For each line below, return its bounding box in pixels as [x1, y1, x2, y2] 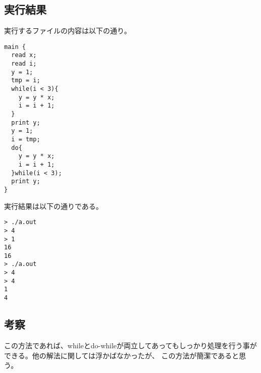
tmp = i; [11, 77, 40, 84]
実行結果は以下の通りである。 [4, 200, 103, 211]
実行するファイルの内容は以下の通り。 [4, 25, 131, 36]
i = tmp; [11, 136, 40, 143]
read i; [11, 60, 37, 68]
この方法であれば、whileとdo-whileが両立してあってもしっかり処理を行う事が [4, 340, 257, 350]
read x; [11, 51, 37, 59]
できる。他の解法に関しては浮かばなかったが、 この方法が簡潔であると [4, 350, 239, 360]
